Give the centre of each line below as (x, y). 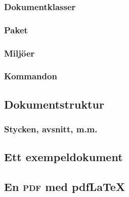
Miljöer (19, 53)
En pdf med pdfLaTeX (65, 187)
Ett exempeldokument (63, 157)
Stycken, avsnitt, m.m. (51, 129)
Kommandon (31, 76)
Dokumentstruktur (54, 104)
